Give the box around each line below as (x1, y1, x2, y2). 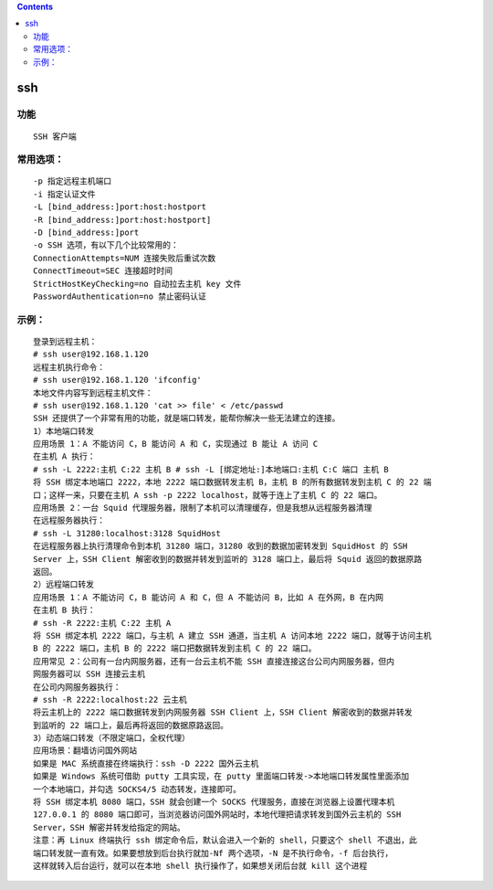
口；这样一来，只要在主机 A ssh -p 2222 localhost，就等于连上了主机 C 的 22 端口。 (33, 490, 383, 500)
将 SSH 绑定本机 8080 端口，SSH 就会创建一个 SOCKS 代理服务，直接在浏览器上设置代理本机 (33, 797, 395, 808)
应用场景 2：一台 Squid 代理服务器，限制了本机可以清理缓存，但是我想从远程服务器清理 (33, 503, 372, 514)
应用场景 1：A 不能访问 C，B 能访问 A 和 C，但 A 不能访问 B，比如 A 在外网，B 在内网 (33, 592, 383, 602)
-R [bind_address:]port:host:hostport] (33, 215, 212, 225)
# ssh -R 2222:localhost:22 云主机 (33, 694, 187, 705)
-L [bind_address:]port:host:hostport (33, 202, 207, 212)
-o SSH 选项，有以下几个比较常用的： (33, 240, 180, 250)
